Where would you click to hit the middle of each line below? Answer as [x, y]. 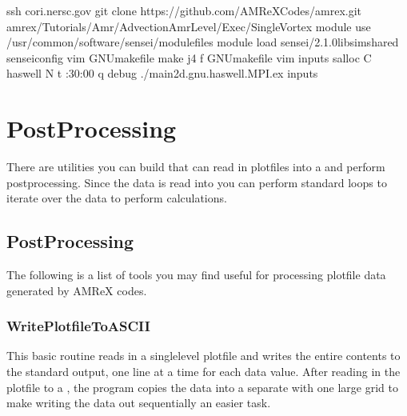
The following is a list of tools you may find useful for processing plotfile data [196, 275]
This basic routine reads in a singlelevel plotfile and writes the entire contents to [203, 356]
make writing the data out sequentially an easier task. [139, 403]
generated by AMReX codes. [77, 290]
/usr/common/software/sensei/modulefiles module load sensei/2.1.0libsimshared [203, 42]
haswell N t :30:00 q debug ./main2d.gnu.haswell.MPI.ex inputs [162, 73]
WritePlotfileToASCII [78, 326]
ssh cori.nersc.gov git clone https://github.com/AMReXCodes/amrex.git [184, 10]
